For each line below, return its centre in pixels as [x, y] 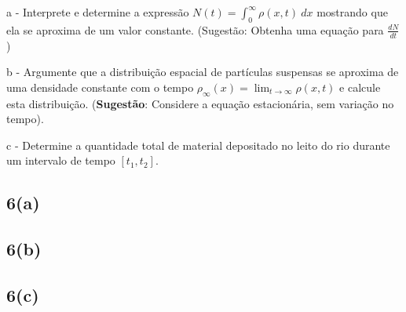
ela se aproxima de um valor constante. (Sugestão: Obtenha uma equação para [195, 29]
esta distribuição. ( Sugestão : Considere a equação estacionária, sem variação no [200, 103]
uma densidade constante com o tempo [100, 87]
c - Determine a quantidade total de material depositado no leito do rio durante [198, 145]
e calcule [360, 87]
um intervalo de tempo [61, 160]
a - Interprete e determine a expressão [98, 12]
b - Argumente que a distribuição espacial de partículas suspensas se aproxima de [203, 72]
